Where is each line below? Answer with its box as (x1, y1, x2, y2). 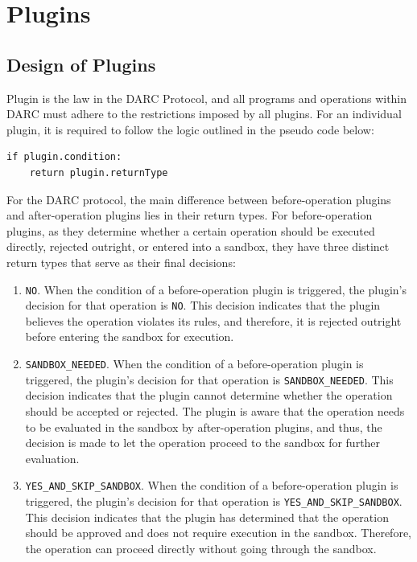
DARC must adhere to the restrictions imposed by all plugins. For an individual (6, 105, 402, 122)
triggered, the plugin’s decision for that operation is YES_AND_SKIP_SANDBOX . (25, 492, 403, 509)
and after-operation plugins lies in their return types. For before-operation (6, 207, 373, 224)
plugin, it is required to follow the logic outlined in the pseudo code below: (6, 121, 374, 137)
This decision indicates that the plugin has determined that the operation (25, 508, 389, 525)
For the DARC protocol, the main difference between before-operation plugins (6, 191, 391, 207)
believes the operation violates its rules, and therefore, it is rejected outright (25, 312, 402, 329)
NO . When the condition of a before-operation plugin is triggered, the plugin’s (25, 281, 407, 297)
